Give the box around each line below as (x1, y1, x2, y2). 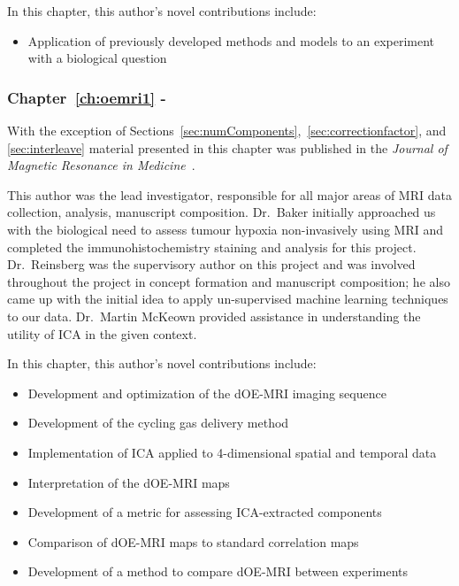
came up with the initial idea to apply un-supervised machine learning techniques (7, 289, 448, 308)
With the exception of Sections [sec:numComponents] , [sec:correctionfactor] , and (7, 121, 447, 139)
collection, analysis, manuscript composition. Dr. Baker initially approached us (7, 203, 436, 221)
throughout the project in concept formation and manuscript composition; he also (7, 272, 450, 290)
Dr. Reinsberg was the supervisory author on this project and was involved (7, 255, 416, 274)
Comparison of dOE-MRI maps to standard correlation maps (27, 532, 359, 551)
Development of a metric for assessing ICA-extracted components (27, 503, 382, 521)
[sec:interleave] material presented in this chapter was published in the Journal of (7, 138, 448, 157)
